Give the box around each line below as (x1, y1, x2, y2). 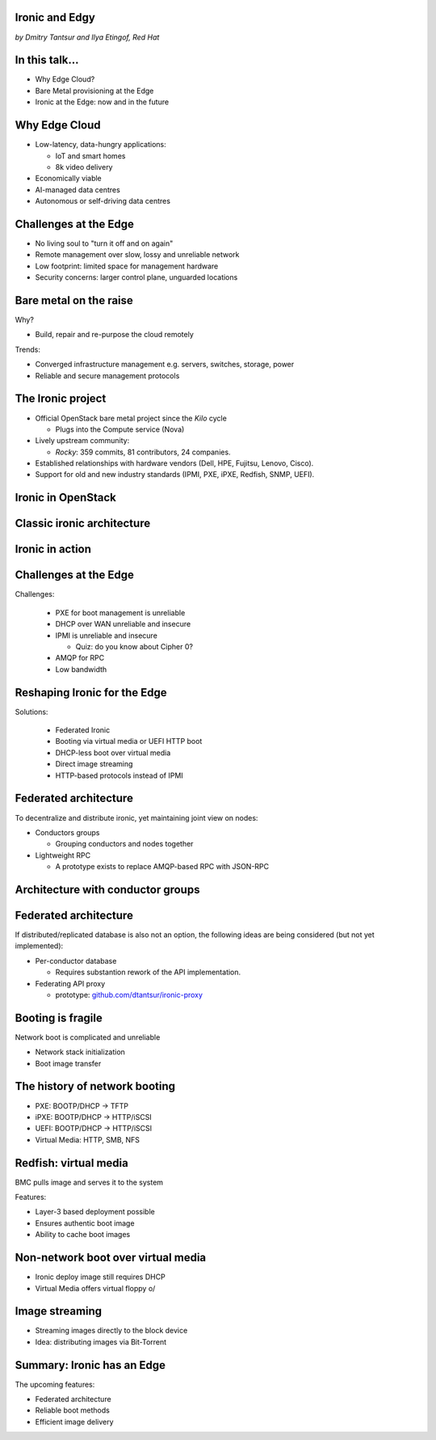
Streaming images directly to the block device (35, 1326, 188, 1336)
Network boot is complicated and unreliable (15, 1032, 161, 1042)
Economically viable (35, 174, 103, 184)
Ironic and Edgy (15, 11, 96, 24)
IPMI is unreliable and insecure (55, 631, 157, 640)
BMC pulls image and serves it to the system (15, 1177, 164, 1187)
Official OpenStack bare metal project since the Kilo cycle (35, 413, 228, 423)
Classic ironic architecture (15, 517, 151, 530)
